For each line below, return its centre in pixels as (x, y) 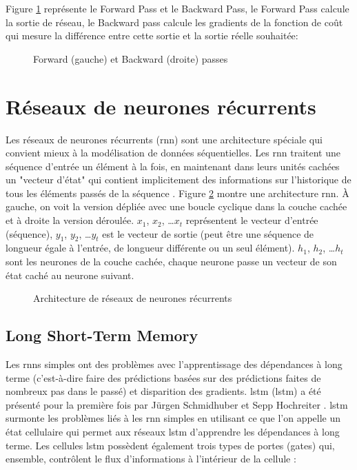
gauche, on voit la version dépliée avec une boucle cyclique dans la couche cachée (176, 206)
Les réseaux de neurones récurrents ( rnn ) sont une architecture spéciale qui (164, 139)
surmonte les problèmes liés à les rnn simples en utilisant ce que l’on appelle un (173, 418)
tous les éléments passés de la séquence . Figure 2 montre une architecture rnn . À (177, 193)
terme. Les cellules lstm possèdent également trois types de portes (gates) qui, (170, 445)
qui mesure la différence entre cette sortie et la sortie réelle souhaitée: (152, 35)
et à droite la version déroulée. (70, 220)
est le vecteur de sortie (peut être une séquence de (208, 233)
